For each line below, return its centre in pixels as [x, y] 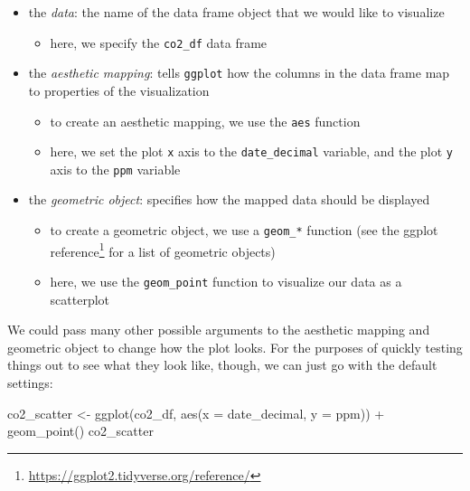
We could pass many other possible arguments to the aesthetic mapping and [219, 330]
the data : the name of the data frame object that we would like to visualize [236, 12]
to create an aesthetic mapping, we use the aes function [205, 121]
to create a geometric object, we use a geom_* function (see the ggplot [244, 230]
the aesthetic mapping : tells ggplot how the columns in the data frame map [239, 73]
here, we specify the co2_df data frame [159, 42]
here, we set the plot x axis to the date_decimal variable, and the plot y [251, 151]
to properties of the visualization [119, 90]
